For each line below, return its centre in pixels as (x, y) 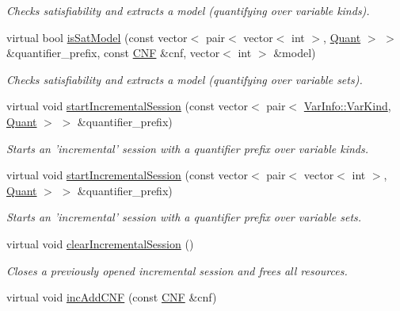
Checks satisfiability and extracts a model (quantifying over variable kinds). (188, 10)
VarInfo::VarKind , (347, 106)
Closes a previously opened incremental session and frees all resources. (177, 270)
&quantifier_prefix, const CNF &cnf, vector (113, 53)
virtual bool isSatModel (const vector (97, 37)
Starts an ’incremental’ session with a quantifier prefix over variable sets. (184, 217)
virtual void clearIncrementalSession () (100, 243)
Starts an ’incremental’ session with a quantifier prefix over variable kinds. (188, 148)
